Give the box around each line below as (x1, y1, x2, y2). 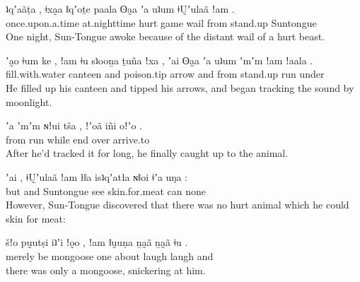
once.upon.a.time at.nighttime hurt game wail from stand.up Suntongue (6, 15, 317, 30)
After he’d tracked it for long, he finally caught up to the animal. (6, 146, 289, 160)
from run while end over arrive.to (6, 131, 150, 146)
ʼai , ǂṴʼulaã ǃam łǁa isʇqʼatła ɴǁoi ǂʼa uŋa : (6, 169, 188, 184)
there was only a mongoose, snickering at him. (6, 262, 206, 277)
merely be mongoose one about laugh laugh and (6, 248, 214, 263)
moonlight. (6, 94, 52, 109)
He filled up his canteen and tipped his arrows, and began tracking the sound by (6, 80, 354, 95)
